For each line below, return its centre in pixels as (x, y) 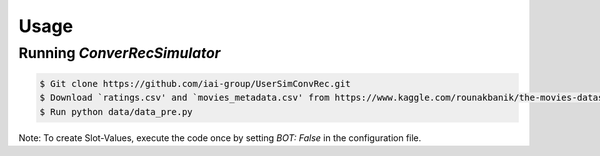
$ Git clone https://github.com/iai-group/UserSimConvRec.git (195, 83)
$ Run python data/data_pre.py (116, 111)
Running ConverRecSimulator (119, 53)
